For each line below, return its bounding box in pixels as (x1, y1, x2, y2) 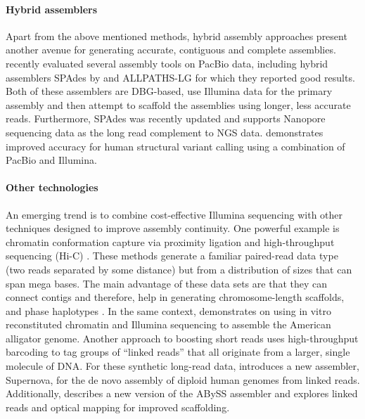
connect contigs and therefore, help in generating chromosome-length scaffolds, (6, 290, 345, 304)
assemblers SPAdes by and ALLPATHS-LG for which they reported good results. (6, 70, 355, 84)
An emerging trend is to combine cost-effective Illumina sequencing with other (6, 207, 343, 221)
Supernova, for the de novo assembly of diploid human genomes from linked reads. (6, 372, 360, 387)
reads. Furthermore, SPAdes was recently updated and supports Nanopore (6, 111, 326, 126)
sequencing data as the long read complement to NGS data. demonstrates (6, 124, 324, 139)
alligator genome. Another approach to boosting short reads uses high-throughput (6, 330, 359, 345)
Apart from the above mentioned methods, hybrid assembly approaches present (6, 28, 347, 43)
